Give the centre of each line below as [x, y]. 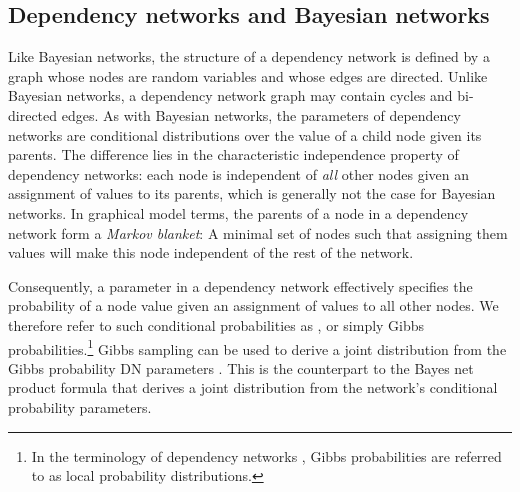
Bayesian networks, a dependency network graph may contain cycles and [230, 95]
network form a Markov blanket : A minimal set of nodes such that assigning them [258, 232]
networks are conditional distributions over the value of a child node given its [245, 134]
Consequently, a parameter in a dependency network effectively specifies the [240, 285]
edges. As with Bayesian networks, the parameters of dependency [261, 114]
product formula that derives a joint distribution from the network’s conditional [253, 387]
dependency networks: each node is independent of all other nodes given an [239, 173]
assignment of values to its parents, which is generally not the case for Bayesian [252, 193]
